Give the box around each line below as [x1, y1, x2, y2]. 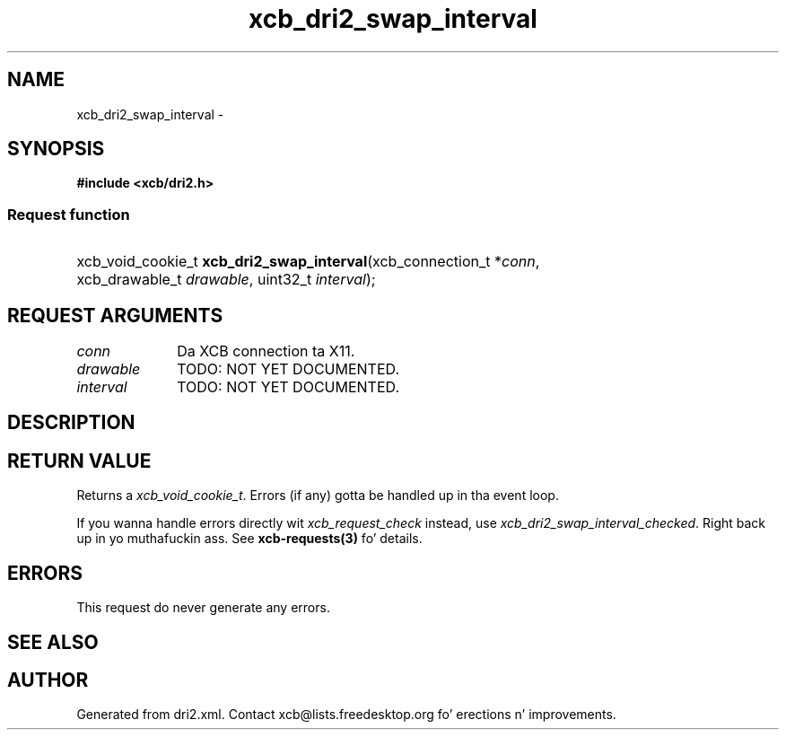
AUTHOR [7, 668, 89, 691]
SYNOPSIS [7, 137, 105, 161]
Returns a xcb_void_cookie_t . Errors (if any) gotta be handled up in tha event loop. [76, 487, 559, 504]
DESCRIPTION [7, 411, 135, 434]
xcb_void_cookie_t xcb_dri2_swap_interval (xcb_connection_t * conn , [76, 252, 540, 271]
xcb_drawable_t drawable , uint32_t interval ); [76, 270, 376, 289]
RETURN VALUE [7, 449, 152, 472]
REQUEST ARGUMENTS [7, 303, 223, 327]
